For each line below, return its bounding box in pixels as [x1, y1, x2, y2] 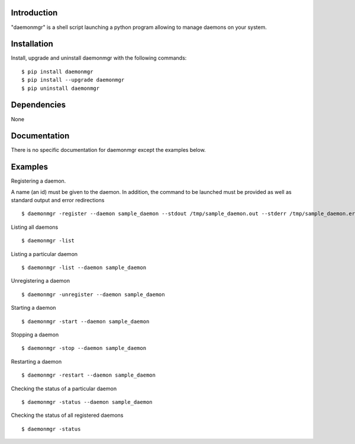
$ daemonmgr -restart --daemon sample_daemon [21, 372, 156, 378]
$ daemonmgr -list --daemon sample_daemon [21, 264, 147, 271]
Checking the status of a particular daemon [11, 385, 117, 392]
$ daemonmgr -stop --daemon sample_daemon [21, 345, 147, 352]
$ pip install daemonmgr [21, 68, 93, 75]
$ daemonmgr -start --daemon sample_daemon [21, 318, 150, 325]
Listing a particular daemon [11, 250, 78, 257]
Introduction [11, 8, 58, 18]
